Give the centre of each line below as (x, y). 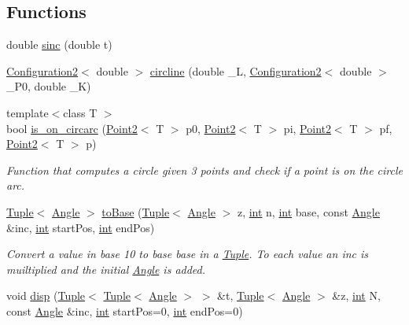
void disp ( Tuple (46, 295)
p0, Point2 (211, 128)
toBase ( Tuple (136, 211)
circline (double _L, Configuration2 (236, 70)
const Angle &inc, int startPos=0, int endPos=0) (125, 310)
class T (80, 112)
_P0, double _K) (49, 86)
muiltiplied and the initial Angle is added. (106, 269)
